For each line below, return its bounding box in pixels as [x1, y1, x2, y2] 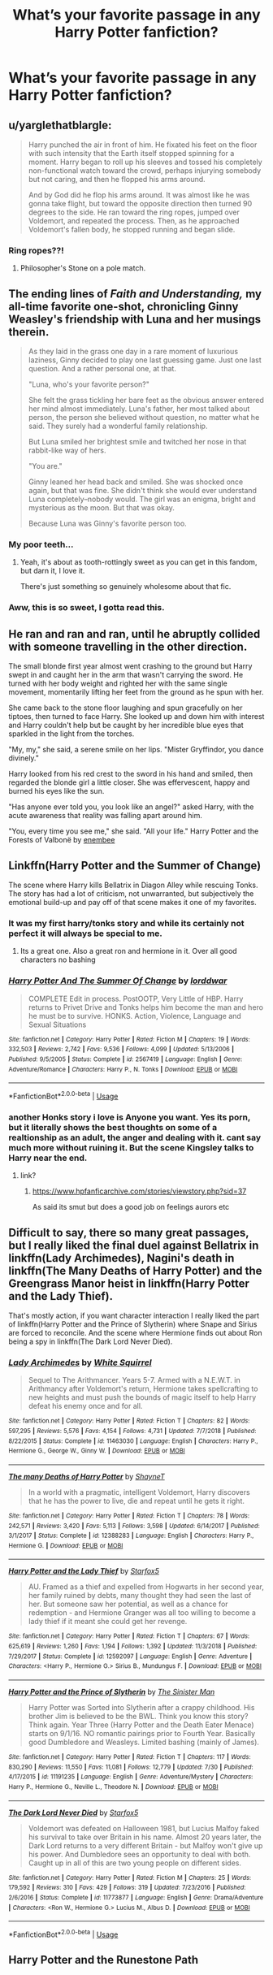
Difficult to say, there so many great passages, [8, 1225, 249, 1240]
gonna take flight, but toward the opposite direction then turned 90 [28, 199, 253, 208]
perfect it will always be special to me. [8, 928, 162, 939]
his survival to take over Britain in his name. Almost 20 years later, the [28, 1832, 262, 1842]
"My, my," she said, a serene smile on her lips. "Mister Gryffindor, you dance [8, 745, 264, 755]
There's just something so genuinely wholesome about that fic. [19, 582, 232, 591]
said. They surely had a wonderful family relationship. [28, 421, 208, 431]
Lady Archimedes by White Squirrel [8, 1357, 152, 1368]
